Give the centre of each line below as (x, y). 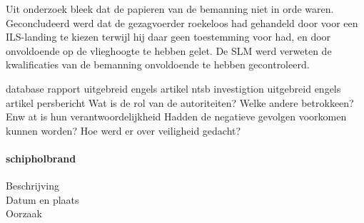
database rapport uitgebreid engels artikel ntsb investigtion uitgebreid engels (173, 88)
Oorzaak (24, 213)
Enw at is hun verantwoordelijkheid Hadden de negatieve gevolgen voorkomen (176, 116)
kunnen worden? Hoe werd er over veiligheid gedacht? (123, 130)
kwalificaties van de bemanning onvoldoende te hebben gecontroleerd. (158, 64)
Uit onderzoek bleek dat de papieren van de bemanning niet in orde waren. (170, 9)
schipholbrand (41, 158)
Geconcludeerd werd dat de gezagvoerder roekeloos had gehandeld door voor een (182, 22)
